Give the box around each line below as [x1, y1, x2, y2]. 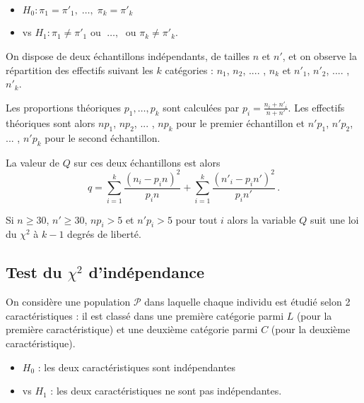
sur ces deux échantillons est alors [74, 155, 221, 169]
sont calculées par [163, 100, 240, 114]
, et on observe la [282, 49, 357, 64]
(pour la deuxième [271, 322, 351, 337]
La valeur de [6, 155, 60, 169]
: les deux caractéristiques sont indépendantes [37, 359, 236, 374]
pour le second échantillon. [45, 130, 160, 145]
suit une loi [310, 212, 359, 227]
